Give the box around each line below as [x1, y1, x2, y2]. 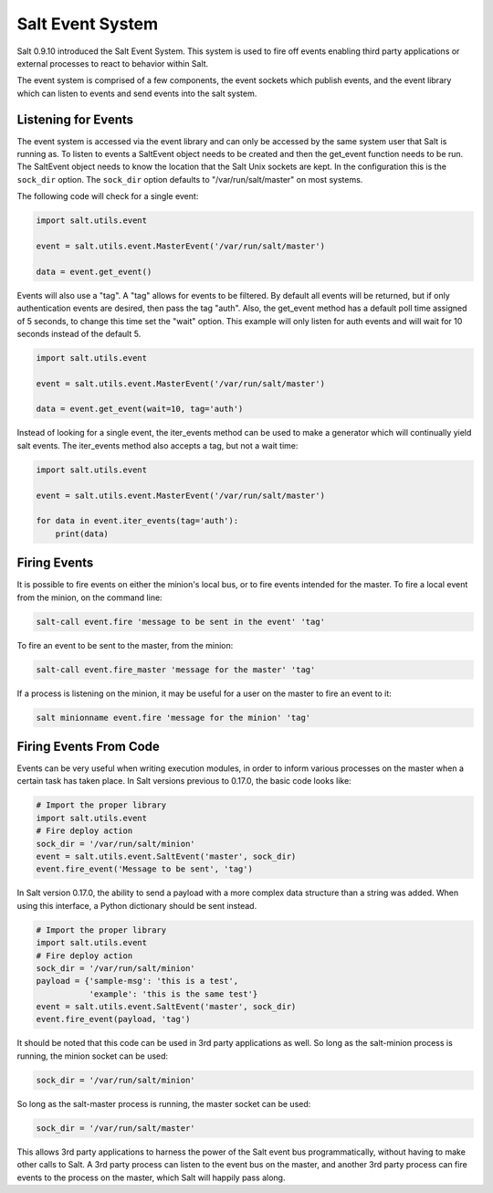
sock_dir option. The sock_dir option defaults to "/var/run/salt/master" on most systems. [16, 174, 363, 185]
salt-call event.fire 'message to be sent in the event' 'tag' [36, 617, 326, 627]
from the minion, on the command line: [16, 592, 163, 603]
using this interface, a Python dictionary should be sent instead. [16, 900, 257, 911]
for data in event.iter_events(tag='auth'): [36, 516, 239, 526]
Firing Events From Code [16, 738, 160, 754]
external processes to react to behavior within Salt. [16, 58, 209, 69]
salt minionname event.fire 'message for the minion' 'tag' [36, 713, 311, 723]
